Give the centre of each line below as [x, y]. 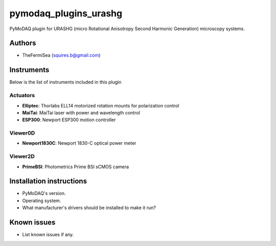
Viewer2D [22, 156]
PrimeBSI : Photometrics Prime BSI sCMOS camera [76, 167]
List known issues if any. [48, 235]
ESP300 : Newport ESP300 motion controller [69, 120]
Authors [23, 43]
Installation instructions [48, 181]
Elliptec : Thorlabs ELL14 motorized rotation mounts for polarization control [101, 105]
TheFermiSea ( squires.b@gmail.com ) [61, 55]
